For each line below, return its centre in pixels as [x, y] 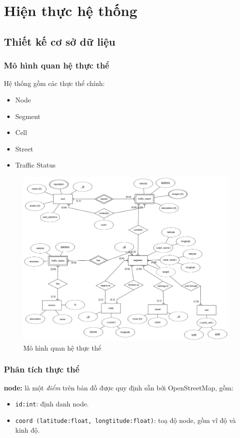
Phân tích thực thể [42, 369]
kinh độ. [27, 430]
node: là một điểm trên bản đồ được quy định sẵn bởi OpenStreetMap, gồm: [119, 387]
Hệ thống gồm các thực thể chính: [54, 83]
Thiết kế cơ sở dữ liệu [60, 41]
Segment [28, 116]
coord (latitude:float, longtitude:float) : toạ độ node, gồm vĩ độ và [126, 420]
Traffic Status [35, 165]
